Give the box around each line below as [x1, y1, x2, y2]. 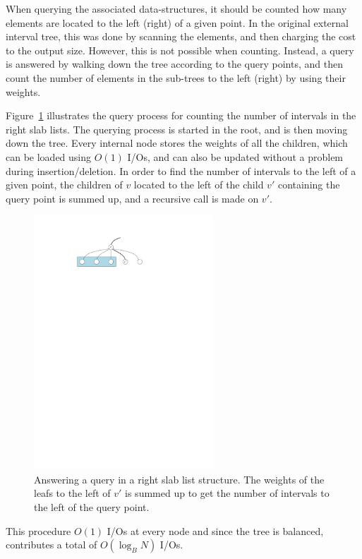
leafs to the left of [34, 486, 111, 500]
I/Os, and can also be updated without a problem [127, 149, 344, 164]
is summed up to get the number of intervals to [125, 486, 330, 500]
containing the [277, 177, 340, 192]
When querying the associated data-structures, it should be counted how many [6, 1, 347, 16]
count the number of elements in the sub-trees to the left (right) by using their [6, 70, 346, 85]
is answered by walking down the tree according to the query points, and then [6, 56, 343, 71]
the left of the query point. [34, 500, 150, 515]
